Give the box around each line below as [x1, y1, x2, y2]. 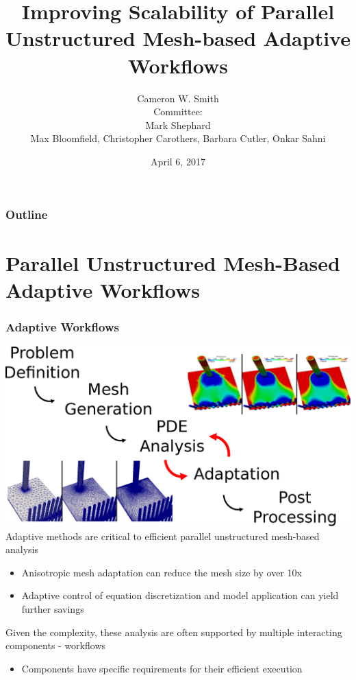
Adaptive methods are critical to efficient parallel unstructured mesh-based [5, 528, 320, 543]
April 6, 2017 [151, 154, 205, 168]
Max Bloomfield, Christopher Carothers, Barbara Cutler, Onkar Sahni [30, 131, 326, 145]
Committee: [153, 104, 203, 119]
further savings [21, 601, 84, 615]
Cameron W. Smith [137, 91, 219, 105]
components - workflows [5, 638, 106, 653]
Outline [5, 206, 48, 223]
